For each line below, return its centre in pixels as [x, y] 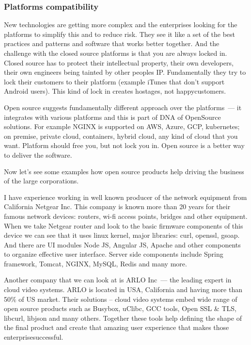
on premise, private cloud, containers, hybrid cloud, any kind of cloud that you [121, 136]
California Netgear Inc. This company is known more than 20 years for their [117, 206]
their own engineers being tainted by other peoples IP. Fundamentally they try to [125, 72]
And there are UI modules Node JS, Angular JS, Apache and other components [122, 244]
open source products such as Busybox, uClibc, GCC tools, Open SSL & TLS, [120, 308]
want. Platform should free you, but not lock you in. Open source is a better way [124, 145]
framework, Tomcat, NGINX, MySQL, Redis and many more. [95, 263]
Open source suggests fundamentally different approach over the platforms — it [123, 107]
